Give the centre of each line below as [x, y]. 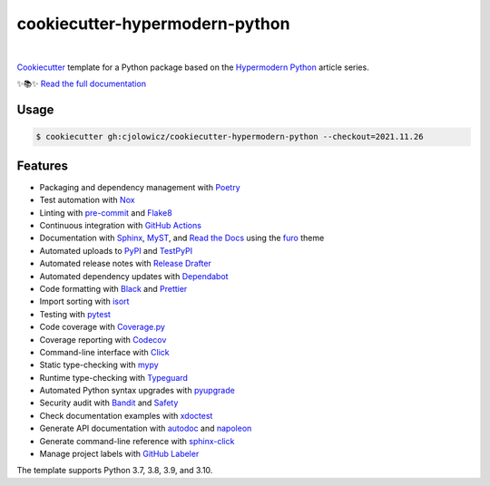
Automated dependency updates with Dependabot [134, 276]
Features [42, 165]
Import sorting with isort [84, 301]
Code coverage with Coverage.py [102, 327]
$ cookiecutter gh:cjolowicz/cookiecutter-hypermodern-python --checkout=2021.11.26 [230, 137]
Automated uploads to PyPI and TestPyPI [116, 250]
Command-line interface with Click [104, 352]
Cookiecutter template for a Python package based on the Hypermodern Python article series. [193, 67]
